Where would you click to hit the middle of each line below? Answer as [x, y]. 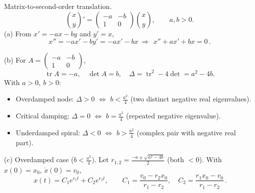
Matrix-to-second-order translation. [58, 6]
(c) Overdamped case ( [39, 159]
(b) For [15, 60]
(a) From [18, 33]
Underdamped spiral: [48, 132]
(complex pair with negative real [186, 132]
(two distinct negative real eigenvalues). [191, 99]
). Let [100, 159]
